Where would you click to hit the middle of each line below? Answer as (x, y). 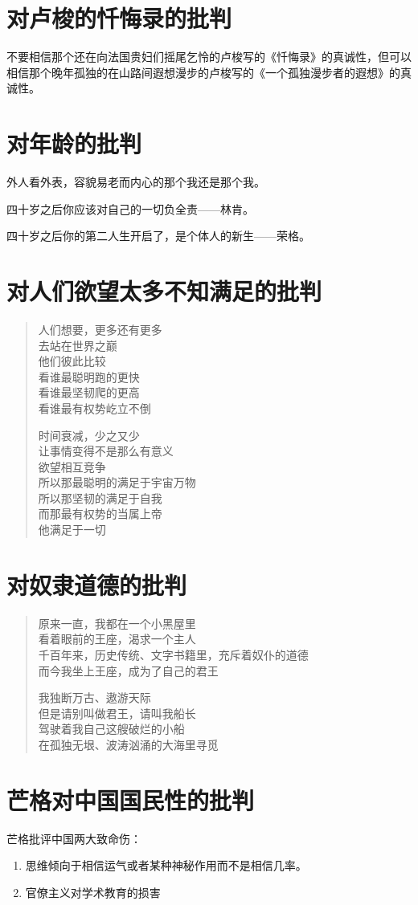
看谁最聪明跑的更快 (89, 376)
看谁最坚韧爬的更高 (89, 392)
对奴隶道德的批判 (97, 584)
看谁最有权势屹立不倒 (94, 408)
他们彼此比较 (72, 361)
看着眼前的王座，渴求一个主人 (117, 639)
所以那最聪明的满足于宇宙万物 (117, 482)
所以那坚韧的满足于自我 (100, 497)
